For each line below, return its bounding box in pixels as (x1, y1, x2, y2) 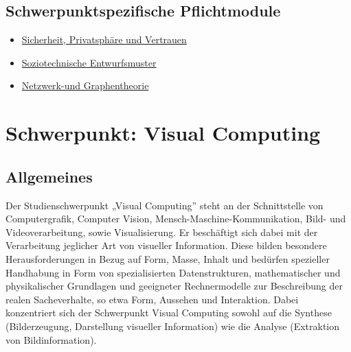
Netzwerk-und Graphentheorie (21, 78, 149, 93)
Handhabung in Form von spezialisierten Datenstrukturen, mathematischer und (5, 265, 341, 279)
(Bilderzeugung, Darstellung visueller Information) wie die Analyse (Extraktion (5, 318, 340, 333)
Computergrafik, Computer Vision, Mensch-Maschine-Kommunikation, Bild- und (5, 211, 346, 226)
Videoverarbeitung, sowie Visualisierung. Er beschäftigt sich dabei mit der (5, 224, 318, 239)
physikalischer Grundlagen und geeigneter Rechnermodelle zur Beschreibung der (5, 279, 343, 293)
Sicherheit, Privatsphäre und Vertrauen (21, 32, 187, 47)
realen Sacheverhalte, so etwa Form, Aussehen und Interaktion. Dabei (5, 292, 299, 306)
